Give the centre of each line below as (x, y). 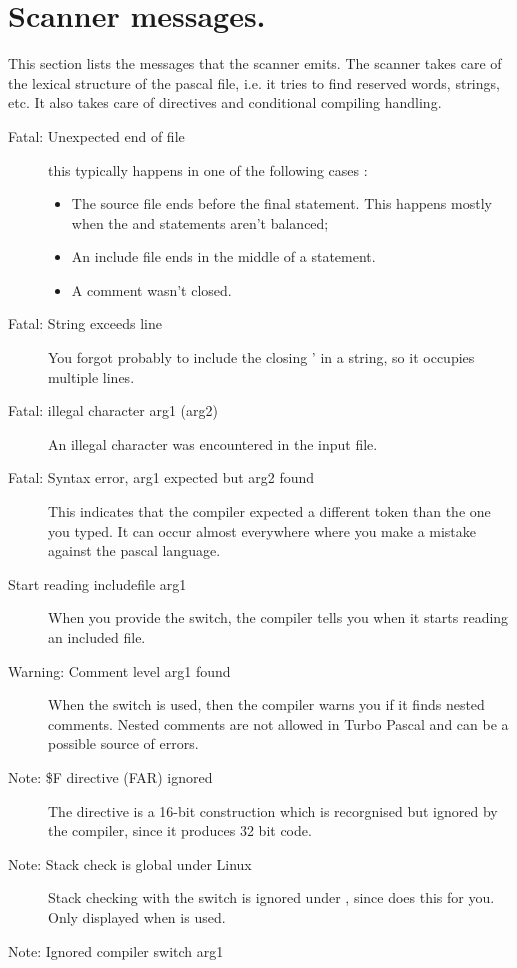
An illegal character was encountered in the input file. (213, 443)
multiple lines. (91, 376)
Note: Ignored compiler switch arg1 (116, 950)
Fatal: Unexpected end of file (96, 135)
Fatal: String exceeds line (85, 323)
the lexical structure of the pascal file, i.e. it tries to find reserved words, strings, (254, 82)
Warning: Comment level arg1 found (119, 670)
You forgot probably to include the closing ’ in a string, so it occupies (261, 357)
